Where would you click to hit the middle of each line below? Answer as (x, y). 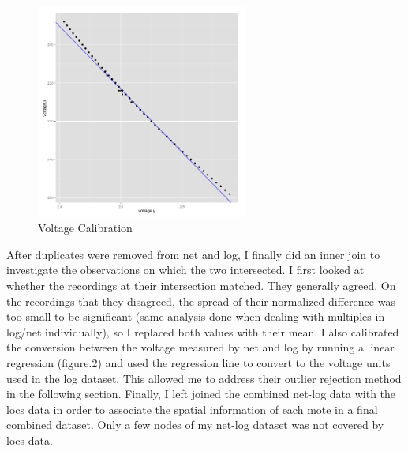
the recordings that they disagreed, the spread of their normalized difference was (201, 301)
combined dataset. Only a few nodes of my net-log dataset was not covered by (195, 425)
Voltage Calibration (85, 228)
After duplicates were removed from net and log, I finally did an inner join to (193, 254)
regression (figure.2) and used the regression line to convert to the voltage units (198, 363)
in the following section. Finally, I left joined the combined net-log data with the (201, 394)
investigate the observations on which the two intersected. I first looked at (185, 270)
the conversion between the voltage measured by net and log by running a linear (200, 347)
